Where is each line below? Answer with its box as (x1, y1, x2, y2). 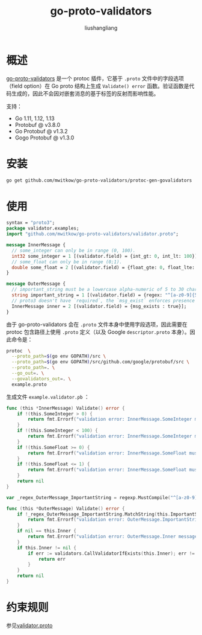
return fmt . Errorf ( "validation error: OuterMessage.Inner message (28, 534, 198, 540)
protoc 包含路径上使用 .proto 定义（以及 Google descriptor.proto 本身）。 (6, 328, 191, 336)
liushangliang (84, 24, 118, 31)
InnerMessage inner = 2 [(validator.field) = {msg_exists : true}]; (11, 303, 187, 309)
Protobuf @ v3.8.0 (14, 121, 61, 128)
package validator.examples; (6, 225, 79, 232)
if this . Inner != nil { (17, 544, 77, 550)
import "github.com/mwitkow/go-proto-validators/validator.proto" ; (6, 231, 179, 237)
